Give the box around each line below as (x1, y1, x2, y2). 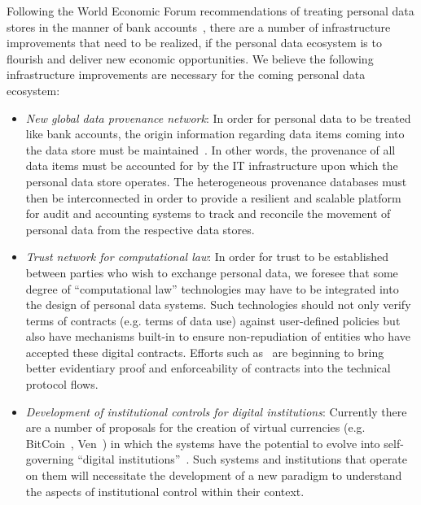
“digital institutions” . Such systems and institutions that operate (77, 451, 407, 468)
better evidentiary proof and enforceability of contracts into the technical (25, 359, 391, 377)
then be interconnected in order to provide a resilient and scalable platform (25, 189, 401, 206)
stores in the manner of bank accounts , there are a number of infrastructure (7, 18, 391, 35)
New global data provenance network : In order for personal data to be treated (25, 109, 411, 126)
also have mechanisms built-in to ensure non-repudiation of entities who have (25, 328, 410, 345)
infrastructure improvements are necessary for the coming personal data (7, 66, 366, 83)
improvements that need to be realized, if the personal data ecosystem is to (7, 34, 382, 51)
